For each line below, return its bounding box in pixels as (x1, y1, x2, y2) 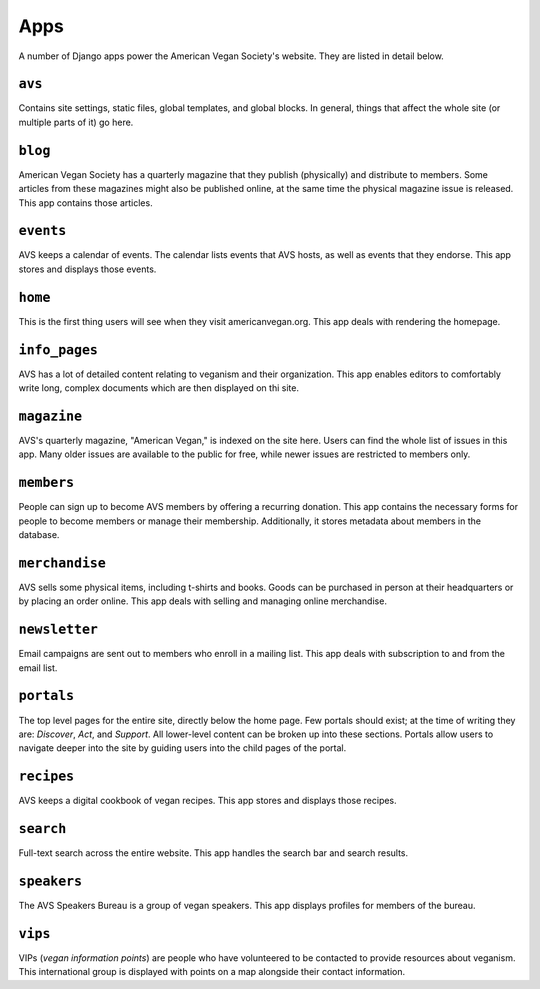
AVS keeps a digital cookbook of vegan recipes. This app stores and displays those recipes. (18, 795, 397, 807)
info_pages (18, 341, 99, 358)
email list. (18, 661, 58, 674)
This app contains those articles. (18, 196, 154, 209)
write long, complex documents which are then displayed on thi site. (18, 382, 300, 394)
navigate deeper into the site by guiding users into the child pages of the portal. (18, 742, 347, 754)
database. (18, 529, 60, 541)
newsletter (18, 621, 99, 638)
